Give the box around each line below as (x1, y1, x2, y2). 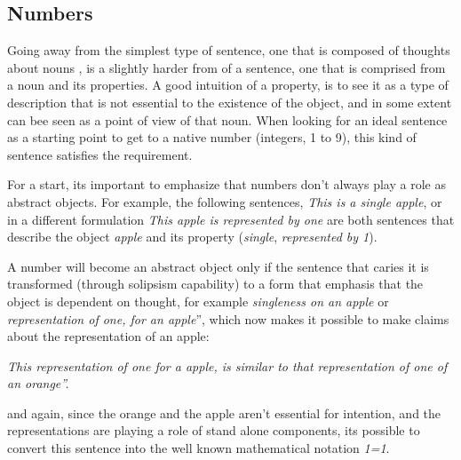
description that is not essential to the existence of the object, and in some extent (7, 92, 452, 111)
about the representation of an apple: (7, 327, 210, 345)
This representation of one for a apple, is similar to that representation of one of (7, 356, 448, 375)
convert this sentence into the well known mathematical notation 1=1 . (7, 439, 390, 457)
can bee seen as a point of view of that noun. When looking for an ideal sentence (7, 110, 448, 129)
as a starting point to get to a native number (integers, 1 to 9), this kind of (7, 128, 417, 147)
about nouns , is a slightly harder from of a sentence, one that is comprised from (7, 58, 446, 76)
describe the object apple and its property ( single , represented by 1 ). (7, 227, 378, 246)
